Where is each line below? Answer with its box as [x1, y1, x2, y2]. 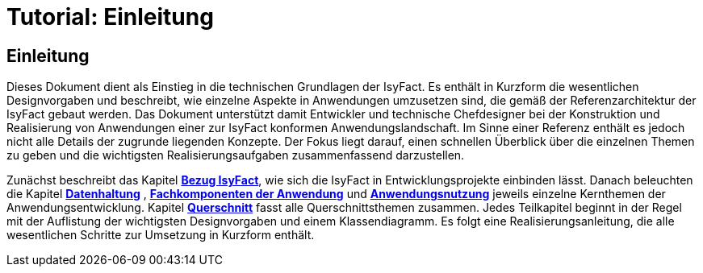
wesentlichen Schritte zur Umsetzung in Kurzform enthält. [6, 228, 315, 242]
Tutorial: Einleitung [6, 3, 214, 31]
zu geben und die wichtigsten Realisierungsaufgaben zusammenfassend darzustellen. [6, 148, 465, 163]
